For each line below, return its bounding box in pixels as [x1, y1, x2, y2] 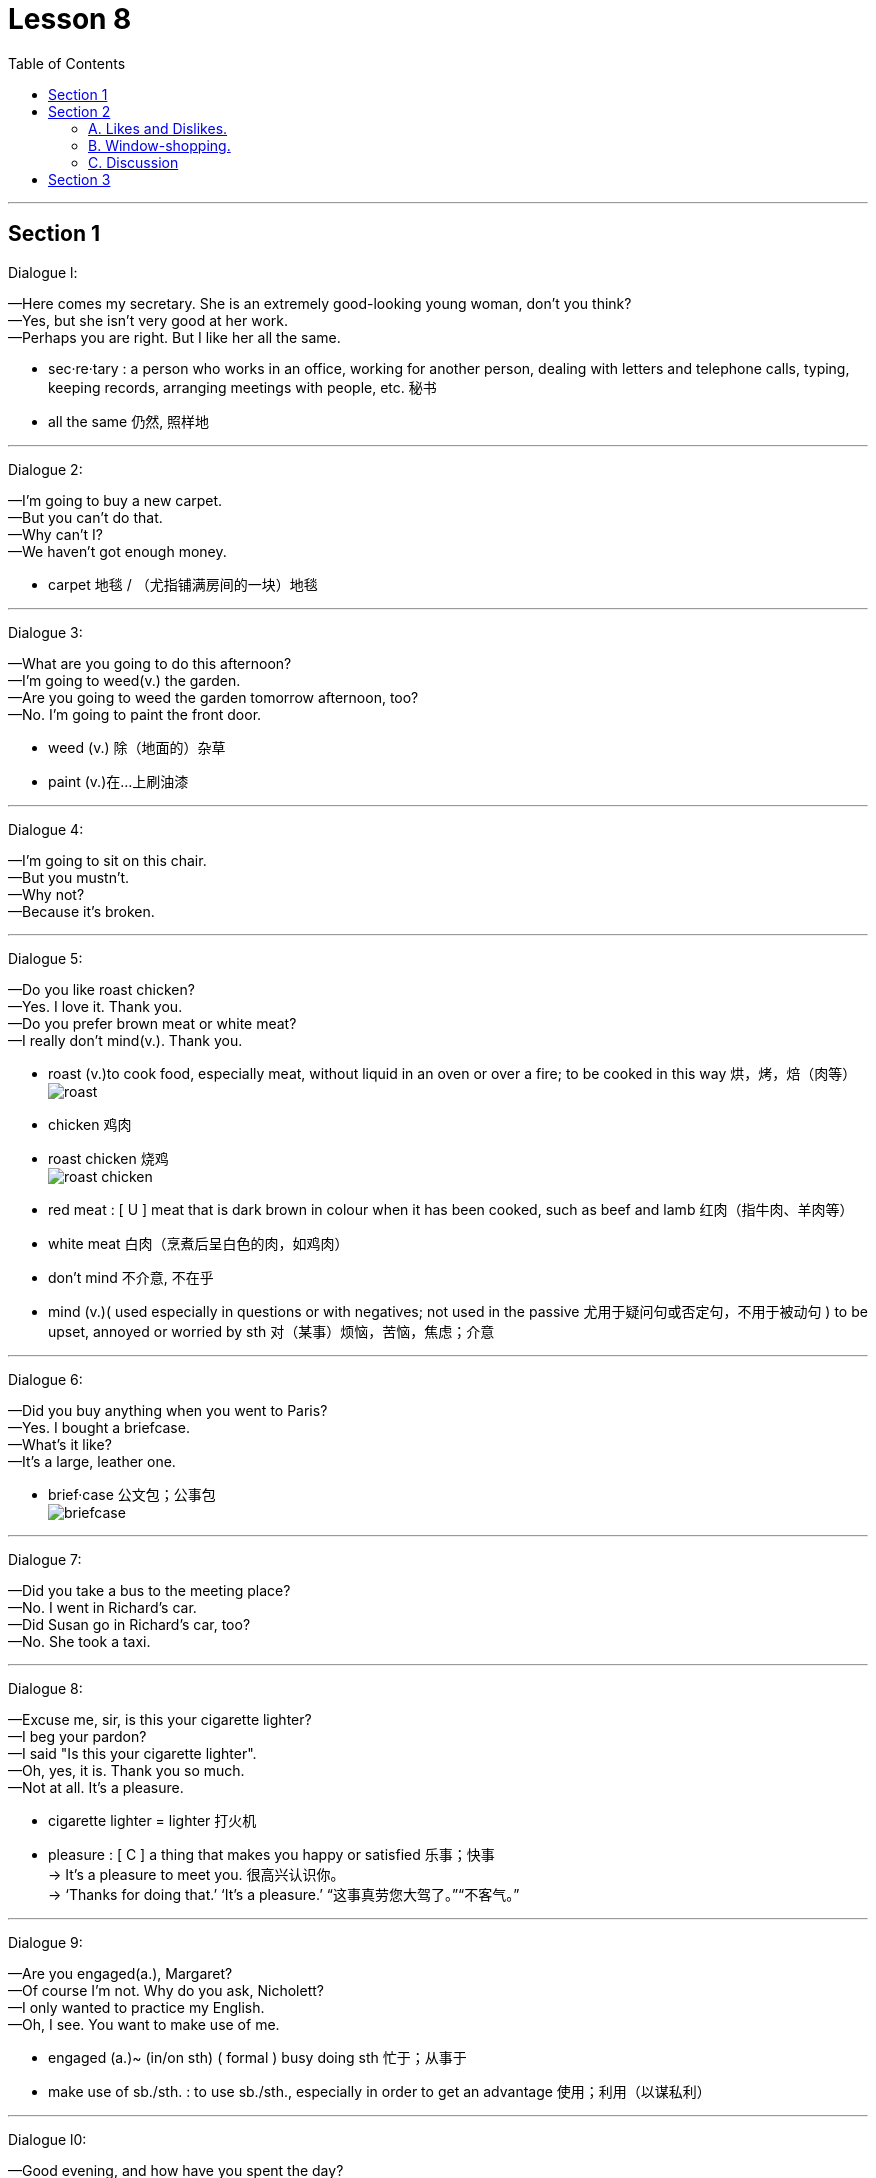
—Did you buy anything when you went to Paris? [8, 1401, 328, 1419]
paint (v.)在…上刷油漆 [48, 772, 189, 790]
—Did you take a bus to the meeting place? [8, 1581, 291, 1599]
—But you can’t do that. [8, 508, 163, 526]
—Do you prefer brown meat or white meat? [8, 1014, 297, 1032]
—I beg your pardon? [8, 1727, 147, 1745]
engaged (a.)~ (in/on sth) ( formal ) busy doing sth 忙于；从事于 [48, 2048, 467, 2066]
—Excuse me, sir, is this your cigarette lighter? [8, 1710, 312, 1728]
